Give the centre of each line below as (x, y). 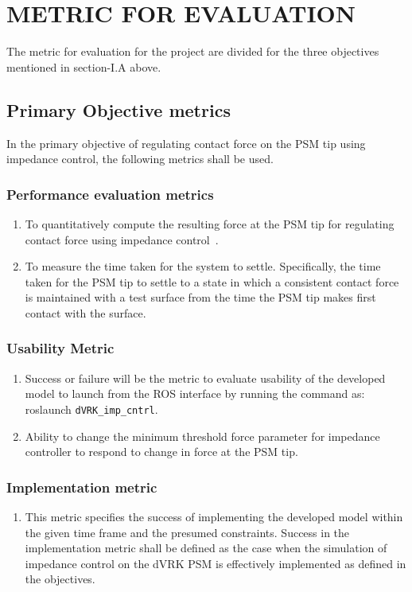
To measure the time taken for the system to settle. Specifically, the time (203, 266)
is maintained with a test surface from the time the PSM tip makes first (200, 297)
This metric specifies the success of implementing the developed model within (214, 516)
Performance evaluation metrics (110, 194)
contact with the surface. (86, 312)
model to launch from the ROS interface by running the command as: (195, 393)
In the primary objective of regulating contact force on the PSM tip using (186, 143)
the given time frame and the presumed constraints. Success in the (187, 532)
